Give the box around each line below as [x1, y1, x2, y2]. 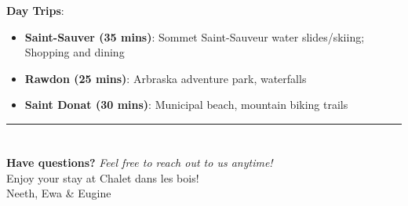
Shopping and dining [24, 44, 125, 60]
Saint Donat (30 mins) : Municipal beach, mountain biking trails [24, 96, 348, 113]
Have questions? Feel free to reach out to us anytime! [6, 154, 273, 171]
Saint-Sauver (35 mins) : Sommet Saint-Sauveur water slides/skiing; [24, 28, 365, 45]
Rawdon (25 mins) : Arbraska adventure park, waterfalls [24, 70, 307, 86]
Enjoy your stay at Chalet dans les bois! [6, 169, 199, 186]
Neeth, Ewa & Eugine [6, 185, 111, 201]
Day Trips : [6, 2, 64, 18]
